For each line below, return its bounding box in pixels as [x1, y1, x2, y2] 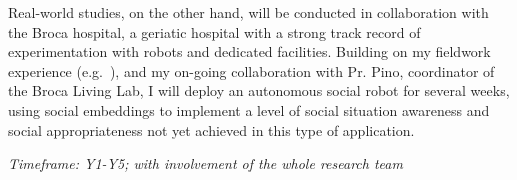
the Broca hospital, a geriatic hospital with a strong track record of [8, 21, 421, 42]
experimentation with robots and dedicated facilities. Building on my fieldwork [8, 41, 491, 62]
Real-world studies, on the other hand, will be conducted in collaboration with [8, 2, 489, 22]
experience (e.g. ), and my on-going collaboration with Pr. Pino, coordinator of [8, 60, 495, 81]
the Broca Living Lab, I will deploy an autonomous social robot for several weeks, [8, 80, 510, 101]
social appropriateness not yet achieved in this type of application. [8, 119, 415, 140]
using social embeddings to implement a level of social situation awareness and [8, 99, 490, 120]
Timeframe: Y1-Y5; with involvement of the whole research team [8, 153, 403, 174]
